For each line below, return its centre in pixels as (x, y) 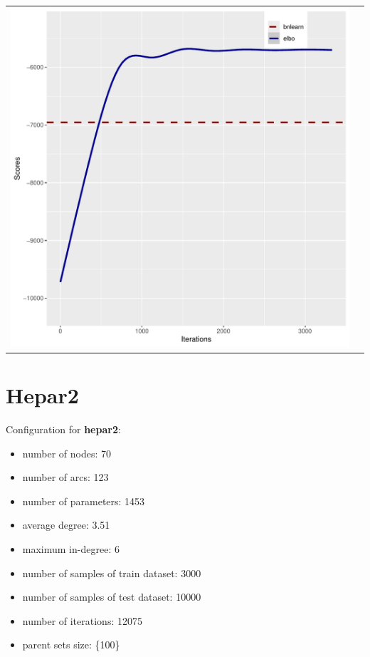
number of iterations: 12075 (82, 620)
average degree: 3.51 (66, 525)
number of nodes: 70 (67, 453)
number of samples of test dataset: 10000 (112, 597)
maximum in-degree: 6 (71, 548)
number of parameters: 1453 (84, 501)
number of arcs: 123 (65, 477)
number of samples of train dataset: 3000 (112, 573)
